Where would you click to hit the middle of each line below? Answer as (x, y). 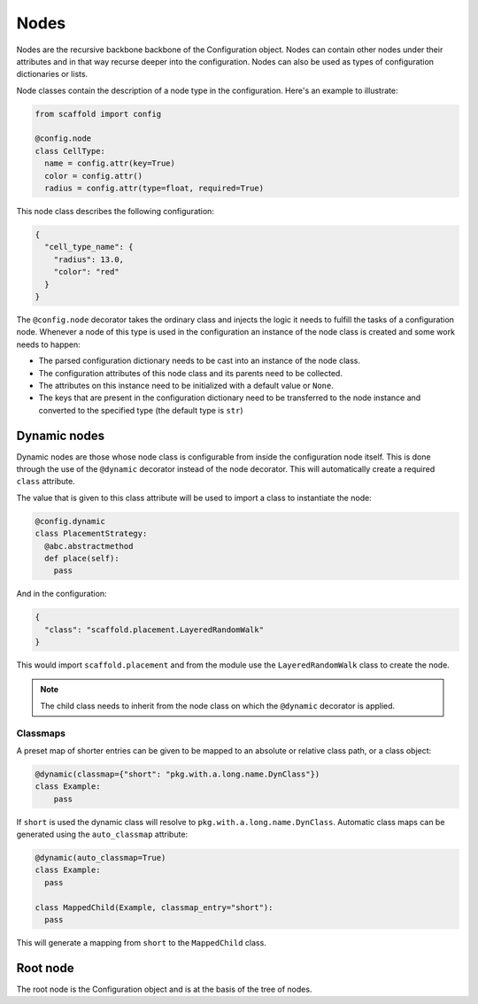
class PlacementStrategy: (91, 534)
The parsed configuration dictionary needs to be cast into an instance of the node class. (200, 361)
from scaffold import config (98, 114)
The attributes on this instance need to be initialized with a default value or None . (186, 385)
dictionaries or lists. (52, 74)
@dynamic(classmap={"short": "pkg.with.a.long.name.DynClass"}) (177, 774)
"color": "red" (86, 272)
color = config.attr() (94, 176)
